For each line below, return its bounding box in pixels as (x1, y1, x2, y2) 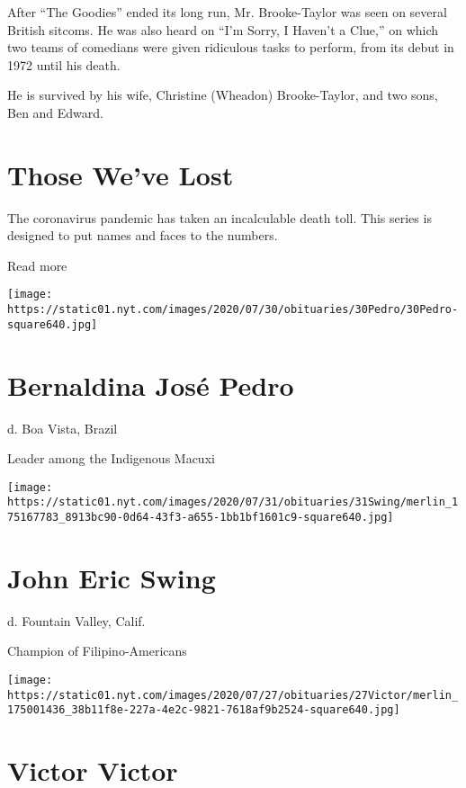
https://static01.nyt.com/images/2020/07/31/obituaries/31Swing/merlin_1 (7, 496, 459, 509)
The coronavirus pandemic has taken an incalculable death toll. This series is (7, 208, 432, 227)
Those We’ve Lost (7, 156, 234, 193)
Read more (7, 255, 67, 274)
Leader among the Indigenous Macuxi (7, 449, 215, 468)
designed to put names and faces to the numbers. (7, 226, 278, 245)
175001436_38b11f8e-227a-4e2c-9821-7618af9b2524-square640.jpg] (7, 703, 400, 717)
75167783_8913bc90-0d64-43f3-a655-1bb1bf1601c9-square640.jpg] (7, 511, 394, 524)
